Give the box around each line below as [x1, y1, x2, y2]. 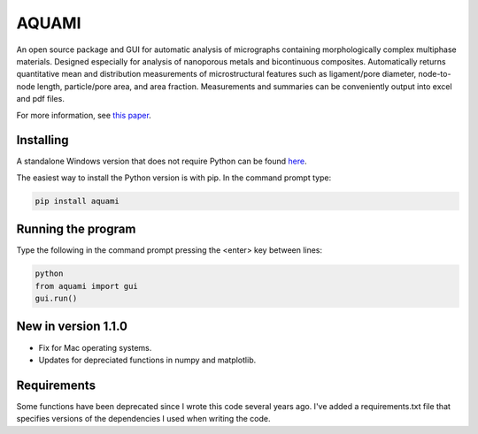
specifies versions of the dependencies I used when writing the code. [16, 414, 271, 424]
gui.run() [35, 293, 78, 304]
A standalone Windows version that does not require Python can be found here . [16, 156, 307, 167]
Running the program [16, 222, 136, 237]
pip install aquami [35, 195, 119, 206]
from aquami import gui [35, 281, 139, 291]
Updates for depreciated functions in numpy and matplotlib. [38, 354, 257, 365]
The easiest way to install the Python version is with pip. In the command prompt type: [16, 172, 332, 183]
